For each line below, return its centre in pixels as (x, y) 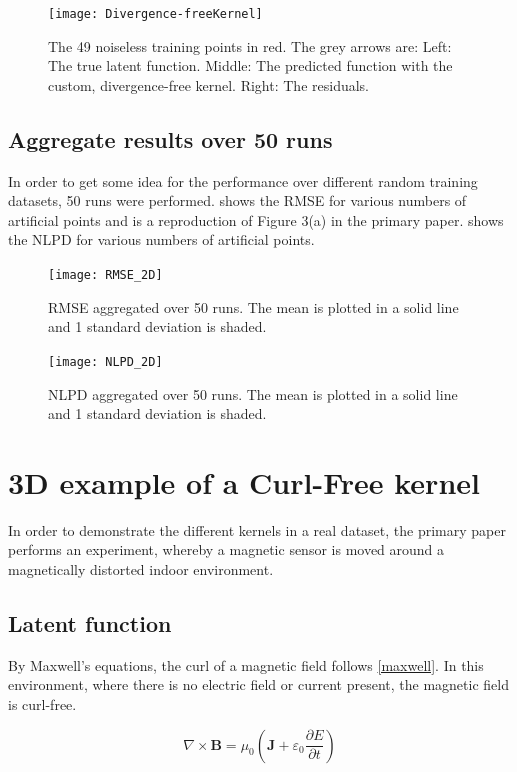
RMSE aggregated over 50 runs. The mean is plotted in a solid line (253, 306)
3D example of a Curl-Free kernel (244, 481)
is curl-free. (42, 704)
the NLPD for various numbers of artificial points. (161, 239)
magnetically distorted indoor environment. (141, 569)
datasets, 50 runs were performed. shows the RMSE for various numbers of (237, 200)
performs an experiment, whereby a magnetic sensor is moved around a (226, 549)
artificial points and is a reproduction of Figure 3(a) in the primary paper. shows (256, 219)
